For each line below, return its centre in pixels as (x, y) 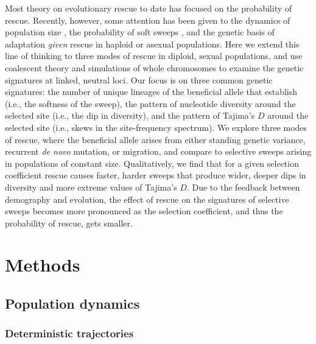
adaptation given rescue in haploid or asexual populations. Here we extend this (152, 44)
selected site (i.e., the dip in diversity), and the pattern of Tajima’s (130, 115)
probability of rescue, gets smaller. (69, 223)
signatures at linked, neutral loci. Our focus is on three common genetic (139, 79)
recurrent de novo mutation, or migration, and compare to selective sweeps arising (158, 151)
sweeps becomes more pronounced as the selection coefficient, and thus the (144, 211)
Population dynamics (72, 304)
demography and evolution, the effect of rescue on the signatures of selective (147, 199)
